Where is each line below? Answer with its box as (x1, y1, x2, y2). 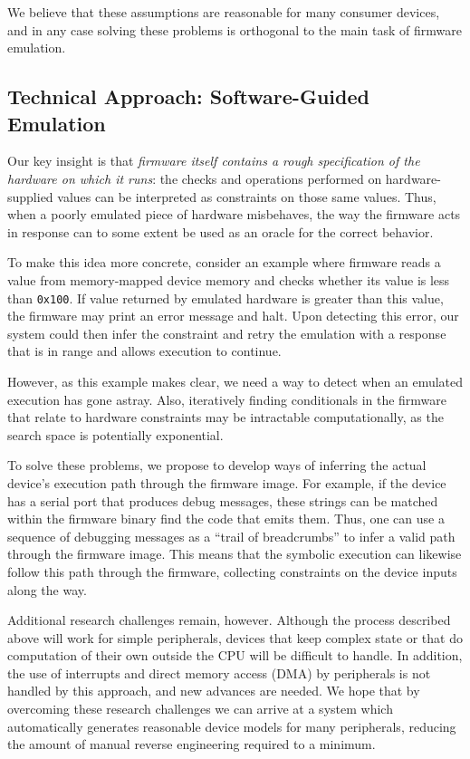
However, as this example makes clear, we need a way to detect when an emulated (7, 371, 464, 390)
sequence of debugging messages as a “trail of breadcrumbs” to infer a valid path (7, 526, 456, 545)
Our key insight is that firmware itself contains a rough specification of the (7, 151, 420, 170)
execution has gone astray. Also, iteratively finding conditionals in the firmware (7, 389, 447, 408)
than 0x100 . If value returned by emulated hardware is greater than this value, (7, 288, 444, 307)
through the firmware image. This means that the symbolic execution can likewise (7, 544, 462, 563)
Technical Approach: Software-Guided (7, 82, 369, 110)
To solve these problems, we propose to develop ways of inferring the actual (7, 456, 427, 475)
